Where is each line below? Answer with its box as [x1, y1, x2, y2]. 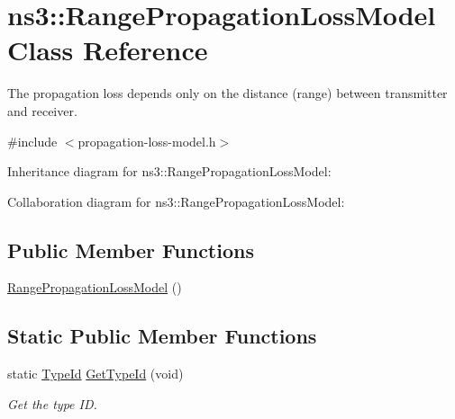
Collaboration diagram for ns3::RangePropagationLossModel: [7, 192, 345, 210]
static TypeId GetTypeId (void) [7, 364, 184, 383]
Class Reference [7, 31, 208, 68]
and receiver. [7, 101, 77, 120]
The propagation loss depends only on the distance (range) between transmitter [7, 84, 448, 103]
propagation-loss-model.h [77, 131, 216, 150]
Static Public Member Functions [7, 322, 317, 350]
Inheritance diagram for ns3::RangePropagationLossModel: [7, 162, 332, 181]
